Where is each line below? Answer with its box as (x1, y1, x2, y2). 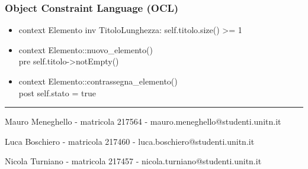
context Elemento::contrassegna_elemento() (18, 75, 178, 87)
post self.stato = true (18, 86, 96, 99)
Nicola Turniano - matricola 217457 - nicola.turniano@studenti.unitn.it (5, 155, 262, 167)
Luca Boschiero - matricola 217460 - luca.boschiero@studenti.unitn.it (5, 135, 255, 147)
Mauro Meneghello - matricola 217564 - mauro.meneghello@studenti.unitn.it (5, 115, 281, 128)
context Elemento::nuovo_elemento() (18, 43, 153, 56)
